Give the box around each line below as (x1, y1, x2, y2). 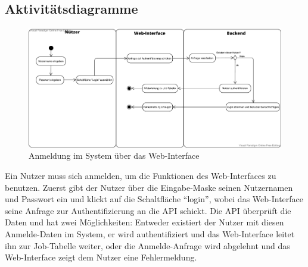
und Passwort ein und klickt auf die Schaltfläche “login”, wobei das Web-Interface (5, 193, 304, 205)
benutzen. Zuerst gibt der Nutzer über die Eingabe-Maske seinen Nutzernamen (5, 181, 293, 193)
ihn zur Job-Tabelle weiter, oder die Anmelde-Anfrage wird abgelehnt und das (5, 239, 290, 252)
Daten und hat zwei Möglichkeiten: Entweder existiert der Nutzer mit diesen (5, 216, 284, 228)
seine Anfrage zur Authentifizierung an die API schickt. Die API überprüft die (5, 204, 291, 216)
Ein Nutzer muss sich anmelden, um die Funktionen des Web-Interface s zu (5, 169, 276, 181)
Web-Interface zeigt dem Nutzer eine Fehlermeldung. (5, 251, 197, 263)
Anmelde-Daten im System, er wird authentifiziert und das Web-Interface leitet (5, 227, 295, 240)
